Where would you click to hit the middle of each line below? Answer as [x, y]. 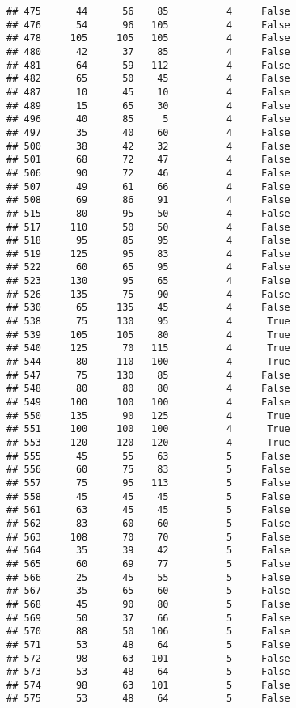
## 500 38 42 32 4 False [148, 146]
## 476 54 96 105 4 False [148, 25]
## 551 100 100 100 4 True [148, 429]
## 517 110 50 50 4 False [148, 227]
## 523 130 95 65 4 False [148, 281]
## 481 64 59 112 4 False [148, 65]
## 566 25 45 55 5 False [148, 577]
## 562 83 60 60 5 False [148, 523]
